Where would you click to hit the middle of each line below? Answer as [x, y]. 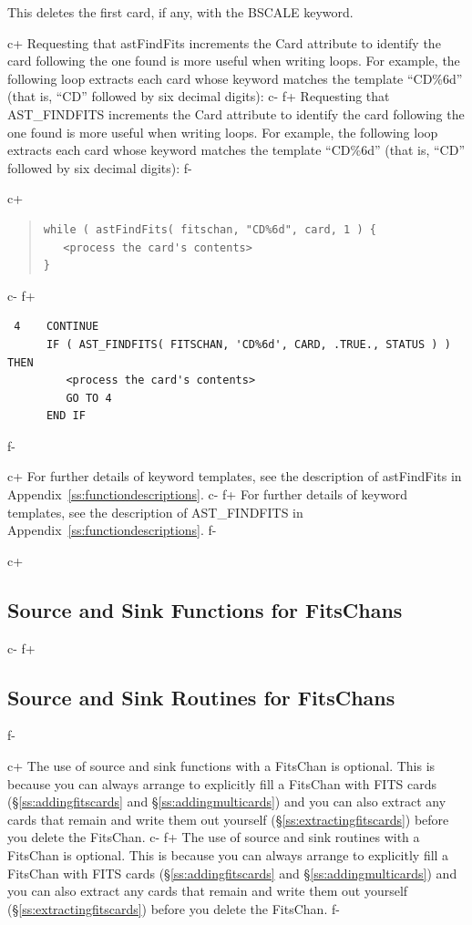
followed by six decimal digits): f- [100, 167]
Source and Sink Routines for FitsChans [201, 697]
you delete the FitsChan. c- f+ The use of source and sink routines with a [214, 837]
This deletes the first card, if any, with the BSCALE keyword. [180, 12]
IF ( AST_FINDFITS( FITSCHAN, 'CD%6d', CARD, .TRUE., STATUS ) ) [248, 344]
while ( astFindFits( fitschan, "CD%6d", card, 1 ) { [210, 229]
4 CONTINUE [56, 327]
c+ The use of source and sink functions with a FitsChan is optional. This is [221, 766]
